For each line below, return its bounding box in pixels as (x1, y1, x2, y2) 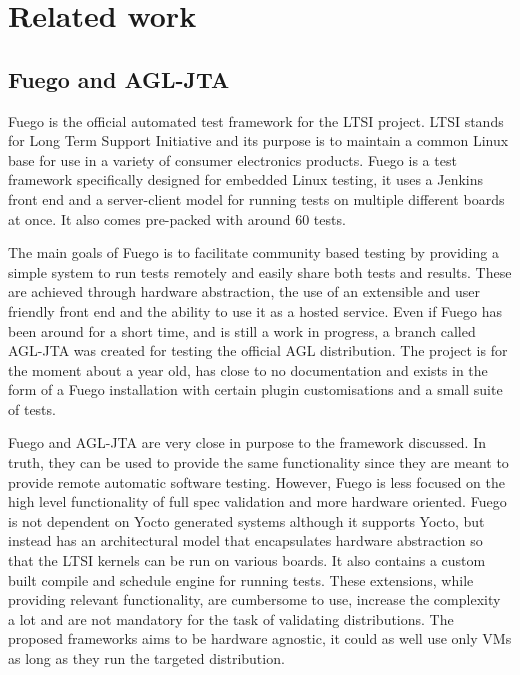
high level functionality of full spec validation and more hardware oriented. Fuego (8, 491, 507, 512)
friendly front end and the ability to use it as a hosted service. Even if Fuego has (8, 300, 503, 321)
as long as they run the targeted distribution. (8, 648, 285, 669)
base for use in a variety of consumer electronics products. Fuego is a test (8, 149, 457, 170)
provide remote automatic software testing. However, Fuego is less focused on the (8, 471, 505, 492)
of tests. (8, 398, 56, 419)
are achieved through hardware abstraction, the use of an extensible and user (8, 281, 480, 302)
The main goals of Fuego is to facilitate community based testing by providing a (8, 242, 499, 263)
